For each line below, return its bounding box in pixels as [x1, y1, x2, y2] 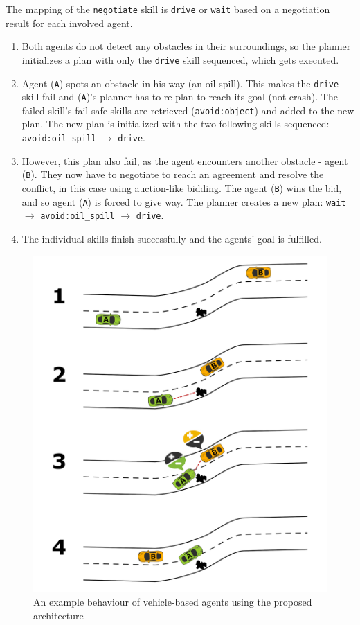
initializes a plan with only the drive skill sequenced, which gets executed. [21, 52, 339, 67]
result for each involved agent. [6, 15, 133, 30]
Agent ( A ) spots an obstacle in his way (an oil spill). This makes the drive [21, 76, 339, 90]
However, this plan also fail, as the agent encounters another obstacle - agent [21, 153, 348, 168]
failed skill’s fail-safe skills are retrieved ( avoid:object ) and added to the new [21, 103, 354, 117]
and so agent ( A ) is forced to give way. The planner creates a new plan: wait [21, 194, 346, 209]
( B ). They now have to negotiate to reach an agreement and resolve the [21, 167, 324, 182]
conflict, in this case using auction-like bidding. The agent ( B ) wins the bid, [21, 180, 342, 195]
